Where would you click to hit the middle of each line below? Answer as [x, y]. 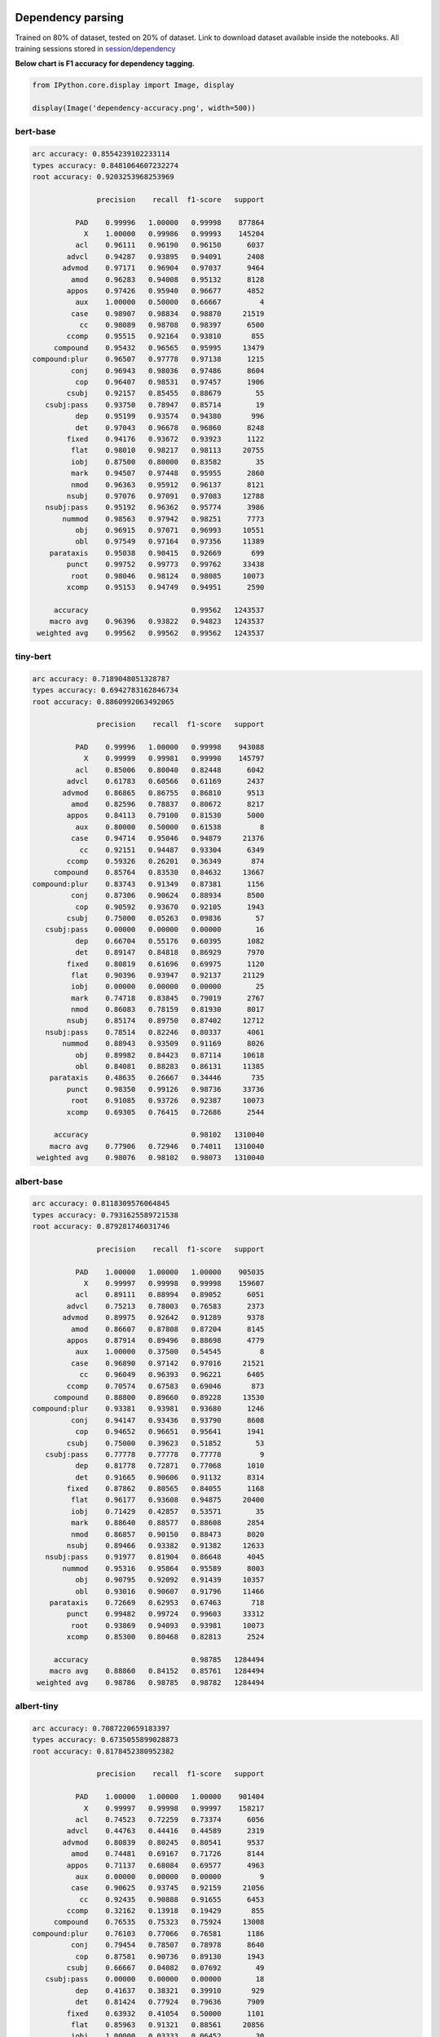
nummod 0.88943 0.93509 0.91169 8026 [163, 1044]
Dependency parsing [69, 18]
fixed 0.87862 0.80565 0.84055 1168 [165, 1489]
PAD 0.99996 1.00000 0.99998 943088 [169, 747]
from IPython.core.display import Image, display [133, 85]
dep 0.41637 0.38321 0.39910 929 [169, 1991]
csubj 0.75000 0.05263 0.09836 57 [165, 918]
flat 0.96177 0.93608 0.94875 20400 [167, 1500]
